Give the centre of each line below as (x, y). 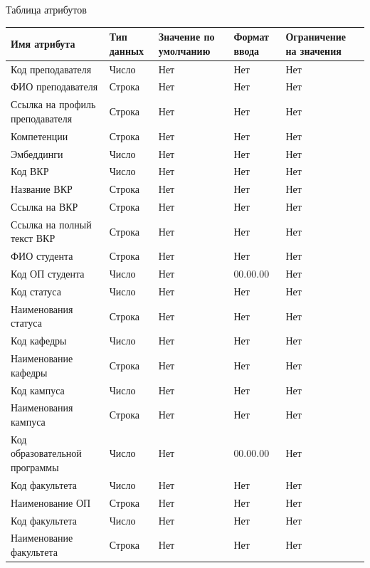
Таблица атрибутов (46, 9)
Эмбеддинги (37, 153)
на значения (313, 50)
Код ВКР (30, 171)
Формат (251, 37)
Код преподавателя (51, 69)
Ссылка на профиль (53, 104)
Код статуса (36, 291)
